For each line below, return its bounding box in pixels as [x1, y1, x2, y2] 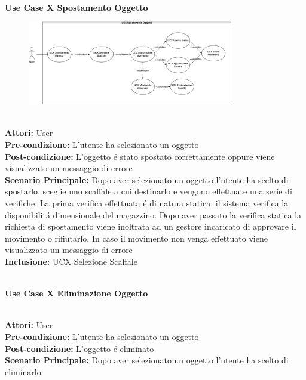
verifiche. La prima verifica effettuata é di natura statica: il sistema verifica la [5, 197, 289, 209]
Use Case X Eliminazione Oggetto [5, 287, 148, 299]
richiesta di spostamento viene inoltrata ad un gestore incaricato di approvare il [5, 220, 296, 233]
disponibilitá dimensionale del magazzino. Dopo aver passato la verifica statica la [5, 208, 302, 221]
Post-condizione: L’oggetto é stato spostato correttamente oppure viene [5, 150, 275, 162]
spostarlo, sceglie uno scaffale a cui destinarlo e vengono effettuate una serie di [5, 185, 292, 197]
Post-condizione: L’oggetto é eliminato [5, 342, 154, 354]
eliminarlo [5, 365, 41, 378]
